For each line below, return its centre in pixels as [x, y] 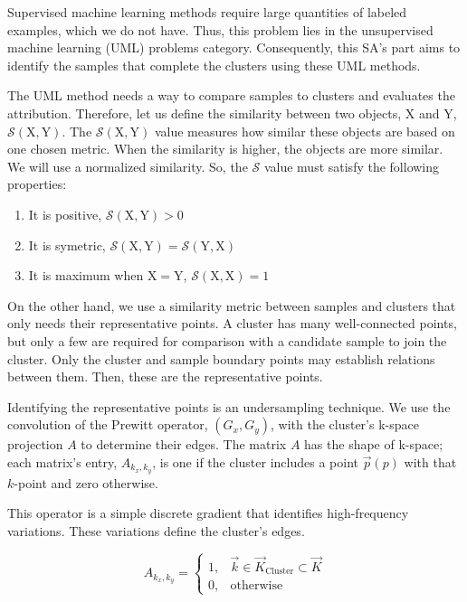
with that [430, 461]
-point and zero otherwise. [86, 482]
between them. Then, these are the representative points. [165, 376]
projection [35, 444]
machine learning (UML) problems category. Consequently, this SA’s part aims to [234, 47]
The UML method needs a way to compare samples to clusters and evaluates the [231, 95]
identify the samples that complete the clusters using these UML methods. [214, 65]
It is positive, [65, 214]
